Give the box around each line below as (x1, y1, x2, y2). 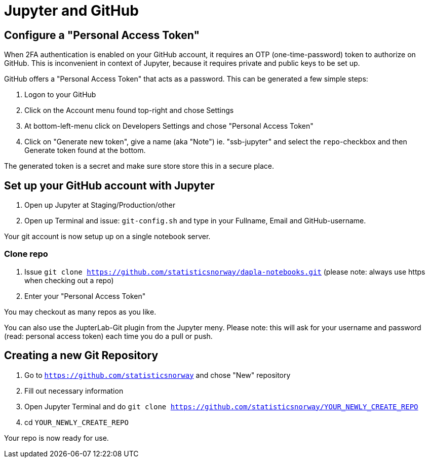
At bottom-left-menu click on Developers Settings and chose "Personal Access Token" (24, 122, 314, 131)
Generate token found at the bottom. (24, 146, 146, 155)
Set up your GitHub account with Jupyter (4, 179, 215, 192)
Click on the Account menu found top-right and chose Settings (24, 106, 234, 115)
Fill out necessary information (24, 386, 124, 395)
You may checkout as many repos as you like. (4, 307, 157, 316)
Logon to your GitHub (24, 90, 96, 99)
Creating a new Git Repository (4, 349, 159, 362)
